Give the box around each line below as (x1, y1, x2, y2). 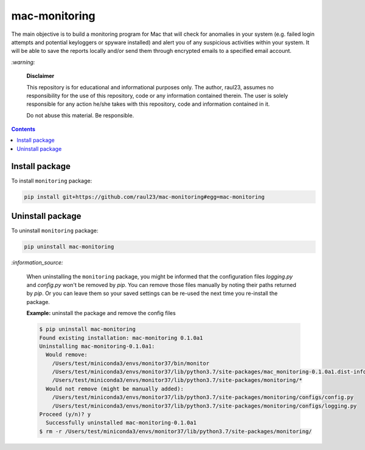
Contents (11, 125, 36, 133)
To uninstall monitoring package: (11, 227, 99, 234)
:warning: (11, 58, 35, 66)
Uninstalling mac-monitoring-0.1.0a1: (39, 342, 155, 350)
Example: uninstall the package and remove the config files (26, 310, 176, 317)
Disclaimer (26, 72, 55, 80)
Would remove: (46, 351, 88, 358)
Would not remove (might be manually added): (46, 385, 184, 392)
